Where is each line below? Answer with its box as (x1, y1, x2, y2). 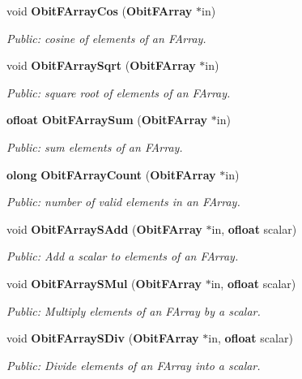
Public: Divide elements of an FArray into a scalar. (6, 356, 261, 373)
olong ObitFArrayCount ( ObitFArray (6, 166, 216, 183)
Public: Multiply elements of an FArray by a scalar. (6, 302, 261, 319)
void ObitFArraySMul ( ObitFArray (6, 274, 202, 291)
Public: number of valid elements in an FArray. (6, 193, 240, 210)
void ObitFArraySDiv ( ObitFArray (6, 329, 199, 347)
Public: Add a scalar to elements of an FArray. (6, 248, 239, 265)
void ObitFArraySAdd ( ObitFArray (6, 220, 202, 237)
